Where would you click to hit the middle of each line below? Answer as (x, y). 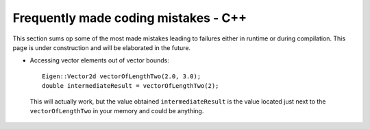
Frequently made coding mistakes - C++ (130, 18)
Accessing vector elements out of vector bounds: (99, 60)
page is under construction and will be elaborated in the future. (102, 47)
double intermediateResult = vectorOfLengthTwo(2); (131, 86)
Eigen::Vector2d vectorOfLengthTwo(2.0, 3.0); (122, 76)
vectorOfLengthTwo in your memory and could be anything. (117, 110)
